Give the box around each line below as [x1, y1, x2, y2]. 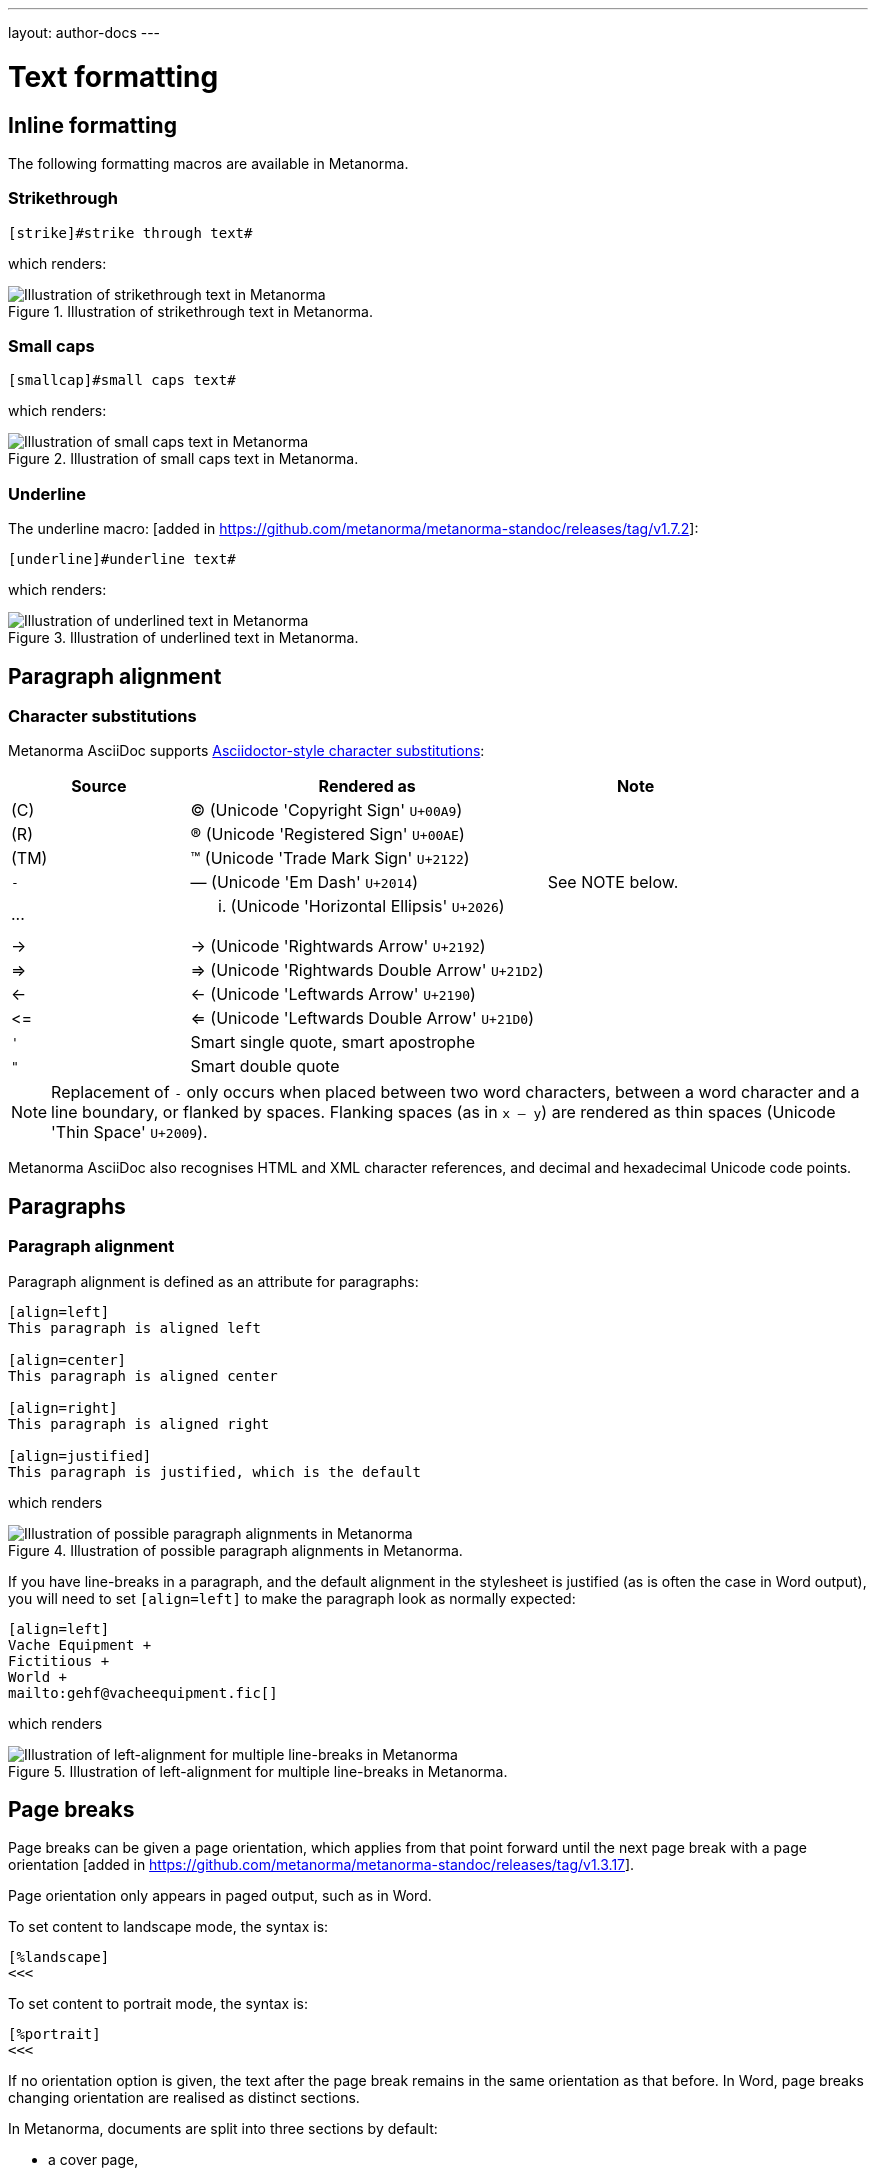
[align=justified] [8, 1447, 152, 1464]
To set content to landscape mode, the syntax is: [8, 1918, 329, 1936]
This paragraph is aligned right [8, 1415, 270, 1432]
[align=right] [8, 1399, 118, 1416]
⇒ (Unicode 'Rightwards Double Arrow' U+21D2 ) [190, 960, 544, 981]
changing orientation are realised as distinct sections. [8, 2089, 360, 2107]
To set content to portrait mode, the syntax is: [8, 1995, 309, 2013]
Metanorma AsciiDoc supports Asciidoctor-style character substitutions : [8, 742, 485, 760]
